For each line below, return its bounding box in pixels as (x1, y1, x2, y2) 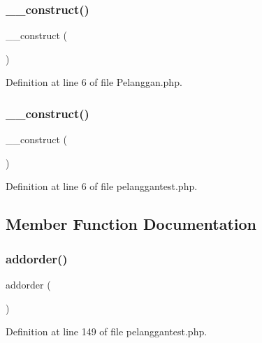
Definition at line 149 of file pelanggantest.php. (6, 324, 208, 339)
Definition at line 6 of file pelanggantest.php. (6, 179, 198, 194)
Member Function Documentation (6, 213, 257, 235)
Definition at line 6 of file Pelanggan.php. (6, 75, 182, 89)
